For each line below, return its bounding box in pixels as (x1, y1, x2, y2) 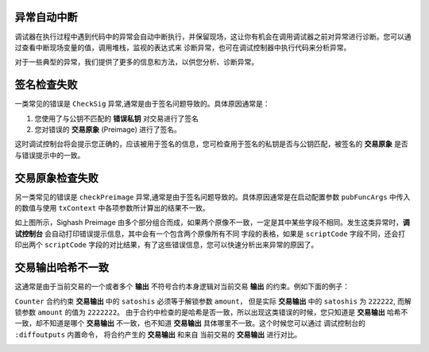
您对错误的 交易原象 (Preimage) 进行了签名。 (34, 124, 182, 134)
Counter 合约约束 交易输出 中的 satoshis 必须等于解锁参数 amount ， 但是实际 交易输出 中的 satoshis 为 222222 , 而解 (14, 296, 412, 306)
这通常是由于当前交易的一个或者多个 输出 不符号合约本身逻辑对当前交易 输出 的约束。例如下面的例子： (14, 282, 350, 292)
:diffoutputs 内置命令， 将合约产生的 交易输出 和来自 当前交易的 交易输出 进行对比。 (14, 330, 302, 339)
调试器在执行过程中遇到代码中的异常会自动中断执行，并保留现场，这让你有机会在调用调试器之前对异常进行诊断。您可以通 (14, 32, 412, 41)
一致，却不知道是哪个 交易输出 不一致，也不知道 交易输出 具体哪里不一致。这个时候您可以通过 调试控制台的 (14, 319, 365, 328)
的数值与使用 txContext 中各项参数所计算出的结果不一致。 (14, 203, 210, 213)
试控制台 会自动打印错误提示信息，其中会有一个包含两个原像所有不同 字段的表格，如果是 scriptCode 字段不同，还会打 (14, 229, 406, 238)
